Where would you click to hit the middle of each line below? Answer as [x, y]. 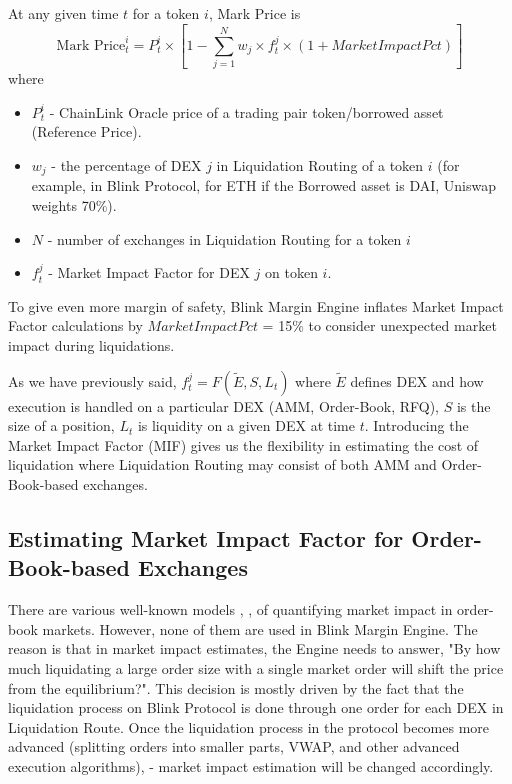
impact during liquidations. [91, 345]
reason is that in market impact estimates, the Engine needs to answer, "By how [254, 648]
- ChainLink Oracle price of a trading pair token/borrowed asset [246, 111]
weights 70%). [74, 205]
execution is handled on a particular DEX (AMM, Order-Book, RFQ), [223, 405]
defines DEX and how [417, 380]
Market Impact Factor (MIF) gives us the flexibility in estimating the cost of [243, 444]
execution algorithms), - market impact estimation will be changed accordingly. [251, 765]
